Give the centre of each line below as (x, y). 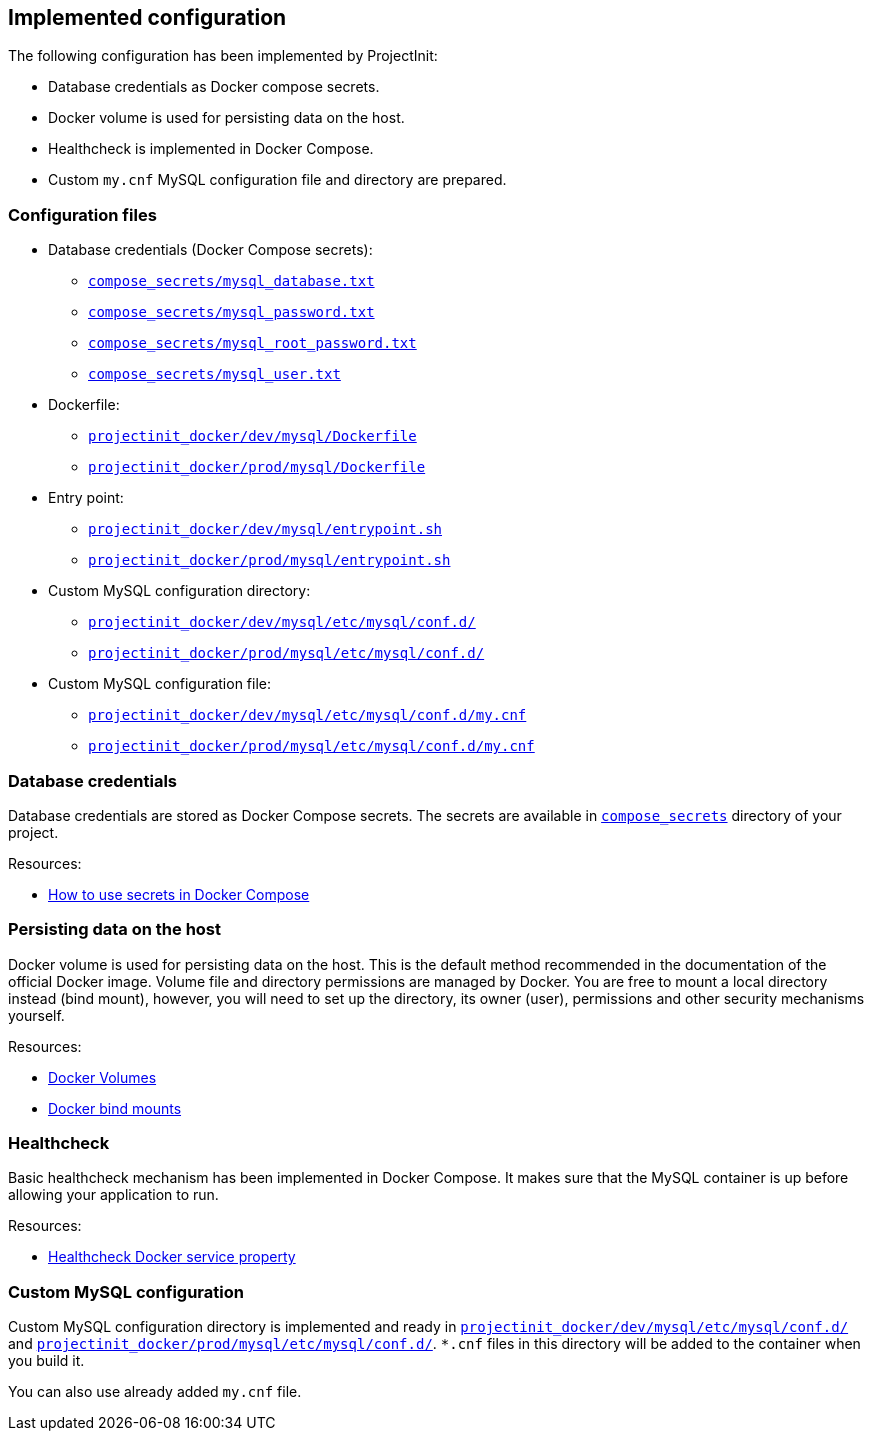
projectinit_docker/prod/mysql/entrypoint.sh (269, 560)
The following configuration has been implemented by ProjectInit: (223, 56)
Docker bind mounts (115, 1108)
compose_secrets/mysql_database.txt (231, 281)
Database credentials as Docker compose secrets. (214, 87)
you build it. (46, 1361)
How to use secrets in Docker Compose (179, 894)
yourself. (36, 1015)
